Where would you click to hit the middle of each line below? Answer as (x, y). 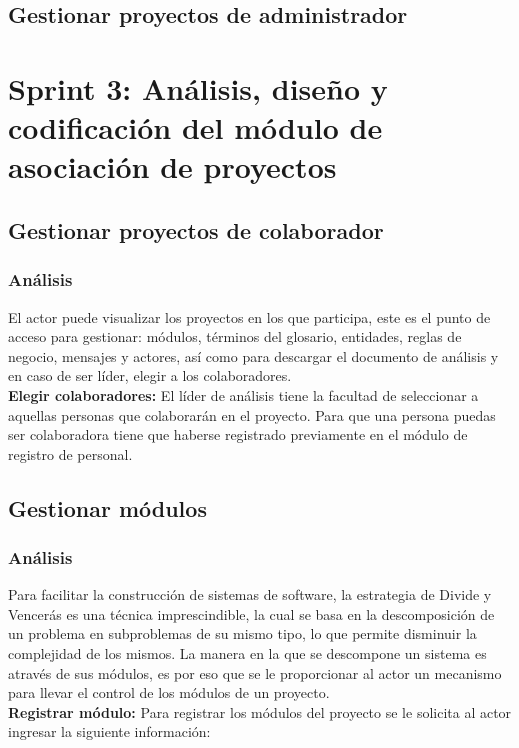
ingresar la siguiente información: (109, 731)
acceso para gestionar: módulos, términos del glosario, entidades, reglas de (235, 336)
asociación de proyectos (172, 166)
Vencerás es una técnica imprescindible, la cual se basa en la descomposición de (251, 613)
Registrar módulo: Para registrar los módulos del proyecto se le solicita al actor (260, 711)
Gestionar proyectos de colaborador (196, 229)
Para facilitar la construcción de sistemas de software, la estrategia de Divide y (250, 594)
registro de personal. (70, 453)
